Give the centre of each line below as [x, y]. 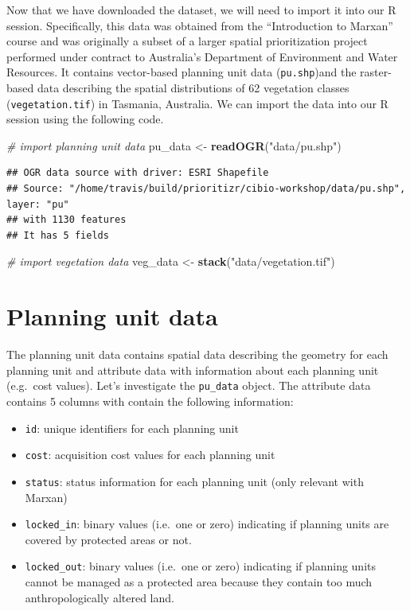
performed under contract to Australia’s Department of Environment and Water [202, 56]
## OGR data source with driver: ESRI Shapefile [138, 173]
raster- [376, 72]
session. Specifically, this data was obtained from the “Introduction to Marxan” [200, 25]
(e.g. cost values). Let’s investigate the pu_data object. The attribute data [189, 385]
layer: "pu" [38, 204]
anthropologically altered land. [100, 597]
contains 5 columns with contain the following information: [150, 401]
